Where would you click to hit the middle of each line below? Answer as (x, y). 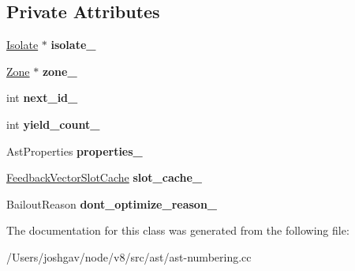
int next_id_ (42, 98)
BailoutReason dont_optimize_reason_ (112, 203)
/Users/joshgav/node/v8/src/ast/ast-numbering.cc (129, 256)
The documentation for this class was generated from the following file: (178, 230)
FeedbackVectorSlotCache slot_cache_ (104, 177)
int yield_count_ (53, 124)
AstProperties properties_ (75, 151)
